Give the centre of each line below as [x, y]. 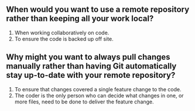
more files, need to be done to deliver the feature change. [84, 102]
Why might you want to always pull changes [88, 57]
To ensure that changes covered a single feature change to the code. [98, 89]
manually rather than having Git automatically [91, 66]
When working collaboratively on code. [62, 33]
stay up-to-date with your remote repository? [91, 75]
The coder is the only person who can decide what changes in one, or [99, 95]
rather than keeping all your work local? [80, 19]
